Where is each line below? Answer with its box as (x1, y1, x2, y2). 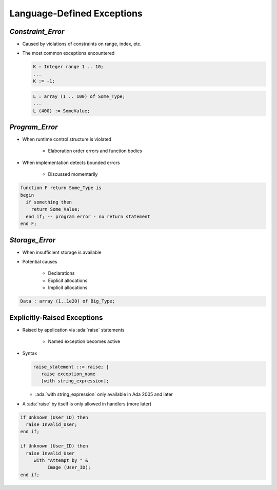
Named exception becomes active (48, 338, 121, 344)
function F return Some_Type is (20, 185, 102, 191)
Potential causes (22, 259, 57, 265)
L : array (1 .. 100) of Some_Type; (33, 93, 126, 99)
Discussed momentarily (48, 171, 98, 177)
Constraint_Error (9, 27, 65, 36)
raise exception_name (41, 371, 96, 377)
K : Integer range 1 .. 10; (33, 64, 104, 70)
